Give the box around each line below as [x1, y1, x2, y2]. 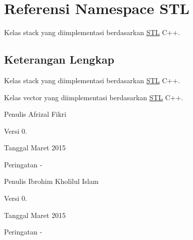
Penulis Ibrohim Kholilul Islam [4, 176, 99, 186]
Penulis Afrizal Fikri [4, 109, 67, 119]
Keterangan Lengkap [4, 52, 114, 67]
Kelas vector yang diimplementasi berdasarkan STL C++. [4, 92, 183, 102]
